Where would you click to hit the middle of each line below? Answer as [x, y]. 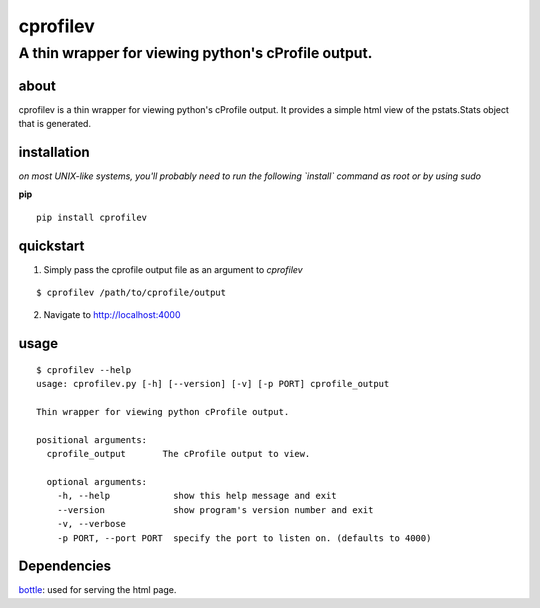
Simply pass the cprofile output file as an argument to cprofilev [173, 269]
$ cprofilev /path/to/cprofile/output [131, 293]
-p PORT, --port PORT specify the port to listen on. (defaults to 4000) [244, 538]
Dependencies [65, 566]
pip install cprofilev [92, 217]
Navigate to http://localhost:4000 [112, 315]
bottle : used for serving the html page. [97, 590]
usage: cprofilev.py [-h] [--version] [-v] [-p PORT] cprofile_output [213, 384]
